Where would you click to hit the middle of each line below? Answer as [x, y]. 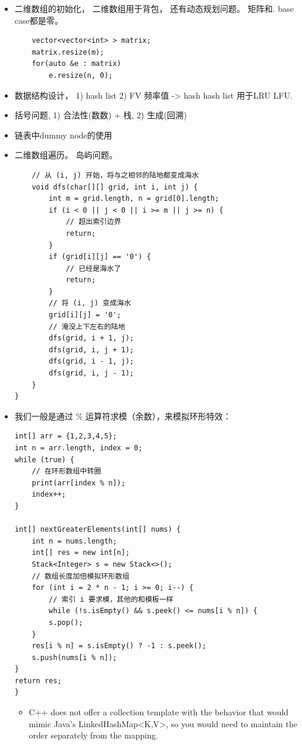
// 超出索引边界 [93, 222]
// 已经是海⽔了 [93, 268]
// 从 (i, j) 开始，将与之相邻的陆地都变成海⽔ [115, 175]
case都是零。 [39, 20]
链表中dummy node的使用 [63, 135]
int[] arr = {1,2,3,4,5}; [66, 436]
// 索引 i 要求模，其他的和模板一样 [111, 599]
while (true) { [45, 460]
